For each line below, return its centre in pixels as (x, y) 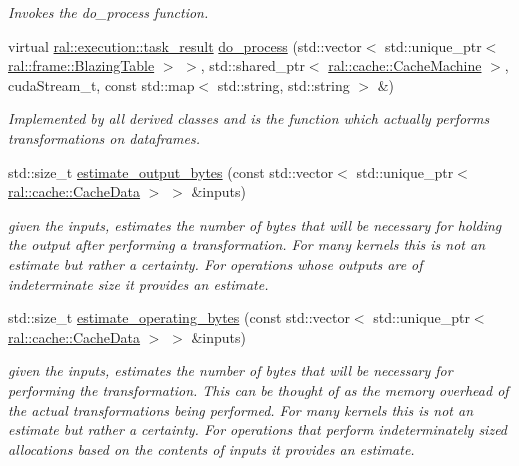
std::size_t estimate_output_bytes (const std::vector (171, 171)
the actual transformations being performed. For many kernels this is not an (241, 409)
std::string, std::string (283, 84)
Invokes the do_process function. (108, 12)
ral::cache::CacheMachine (405, 65)
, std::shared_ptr (252, 65)
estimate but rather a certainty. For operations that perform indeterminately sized (258, 429)
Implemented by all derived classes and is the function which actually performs (249, 118)
